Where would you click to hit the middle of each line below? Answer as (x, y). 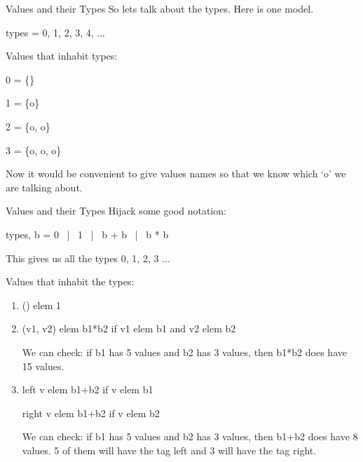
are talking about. (44, 187)
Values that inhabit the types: (70, 281)
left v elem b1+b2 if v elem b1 (88, 389)
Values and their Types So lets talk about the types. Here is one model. (160, 8)
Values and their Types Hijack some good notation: (116, 211)
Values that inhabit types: (62, 56)
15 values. (43, 366)
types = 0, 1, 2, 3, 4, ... (56, 32)
